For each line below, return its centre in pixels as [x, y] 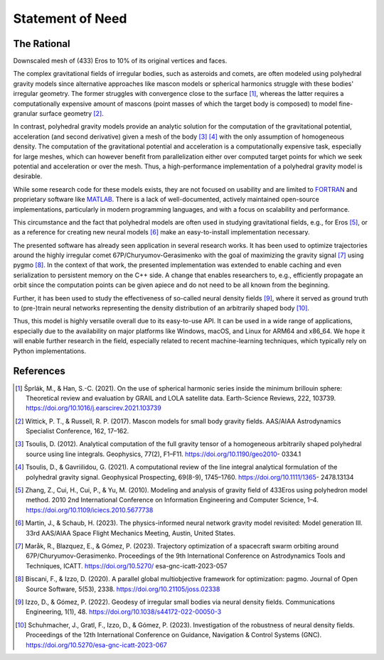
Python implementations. [50, 351]
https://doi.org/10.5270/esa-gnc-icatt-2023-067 [96, 645]
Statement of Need [70, 18]
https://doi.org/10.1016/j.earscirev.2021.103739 [94, 408]
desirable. [28, 176]
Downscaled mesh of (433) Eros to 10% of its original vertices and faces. [120, 61]
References [39, 371]
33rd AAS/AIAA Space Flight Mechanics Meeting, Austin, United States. [131, 533]
